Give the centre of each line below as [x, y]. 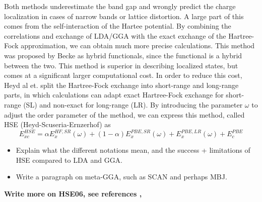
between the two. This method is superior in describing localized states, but [121, 65]
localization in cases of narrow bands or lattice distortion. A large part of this [124, 16]
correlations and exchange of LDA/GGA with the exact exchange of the [115, 35]
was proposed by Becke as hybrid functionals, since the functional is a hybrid [123, 55]
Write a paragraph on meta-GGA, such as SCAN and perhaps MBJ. [121, 177]
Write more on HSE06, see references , [73, 193]
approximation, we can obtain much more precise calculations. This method [138, 45]
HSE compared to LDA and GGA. [69, 160]
